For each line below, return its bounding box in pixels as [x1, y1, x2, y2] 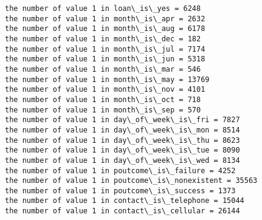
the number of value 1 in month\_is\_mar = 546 [5, 64, 201, 74]
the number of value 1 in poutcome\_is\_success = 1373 [5, 186, 236, 195]
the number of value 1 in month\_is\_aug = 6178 [5, 24, 205, 33]
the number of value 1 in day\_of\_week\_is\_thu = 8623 [5, 136, 240, 145]
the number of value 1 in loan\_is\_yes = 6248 [5, 4, 201, 13]
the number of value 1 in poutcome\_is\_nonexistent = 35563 [5, 176, 258, 185]
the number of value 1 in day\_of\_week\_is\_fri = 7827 [5, 115, 240, 125]
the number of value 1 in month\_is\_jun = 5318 [5, 55, 205, 64]
